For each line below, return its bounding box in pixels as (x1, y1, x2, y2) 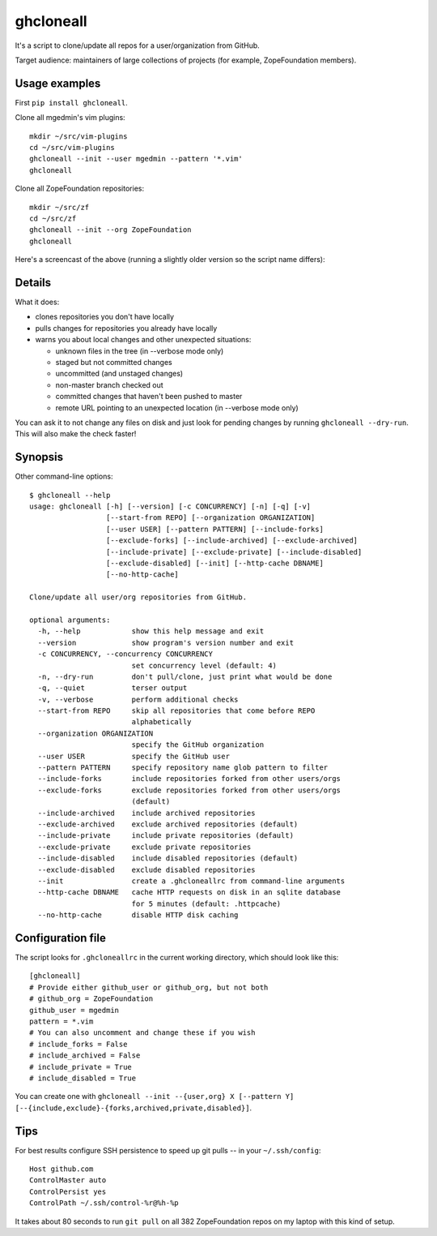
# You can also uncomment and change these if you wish (29, 1028, 256, 1037)
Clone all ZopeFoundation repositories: (15, 183, 145, 194)
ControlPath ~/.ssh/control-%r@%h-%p (29, 1199, 180, 1208)
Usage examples (15, 76, 101, 90)
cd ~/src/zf (29, 213, 77, 223)
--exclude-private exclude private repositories (37, 842, 252, 852)
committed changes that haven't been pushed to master (55, 392, 243, 401)
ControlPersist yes (29, 1187, 107, 1196)
